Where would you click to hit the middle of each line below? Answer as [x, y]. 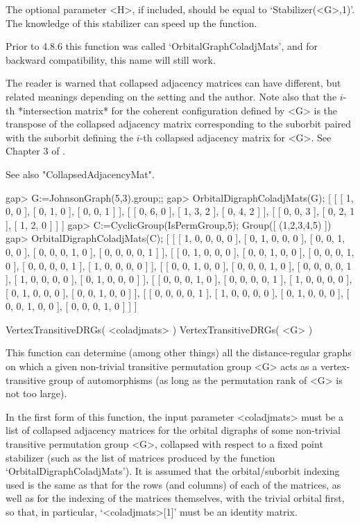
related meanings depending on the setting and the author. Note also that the [171, 96]
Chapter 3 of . [36, 151]
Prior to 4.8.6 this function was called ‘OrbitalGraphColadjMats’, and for [162, 46]
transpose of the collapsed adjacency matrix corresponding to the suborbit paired [179, 124]
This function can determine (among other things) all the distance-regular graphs [179, 352]
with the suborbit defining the [70, 137]
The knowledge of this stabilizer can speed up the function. [131, 23]
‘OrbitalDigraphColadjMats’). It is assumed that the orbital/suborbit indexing [173, 471]
